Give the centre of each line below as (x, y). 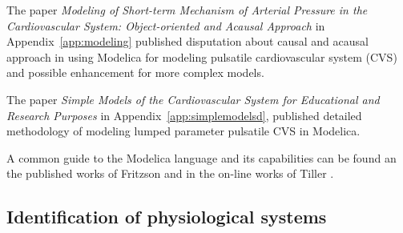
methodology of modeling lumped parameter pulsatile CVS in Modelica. (183, 131)
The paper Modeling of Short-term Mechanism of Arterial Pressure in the (187, 10)
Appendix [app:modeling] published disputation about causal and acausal (187, 41)
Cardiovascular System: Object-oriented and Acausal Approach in (166, 25)
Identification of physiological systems (167, 217)
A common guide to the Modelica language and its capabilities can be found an (201, 157)
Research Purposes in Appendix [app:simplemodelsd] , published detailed (184, 115)
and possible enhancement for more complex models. (135, 72)
